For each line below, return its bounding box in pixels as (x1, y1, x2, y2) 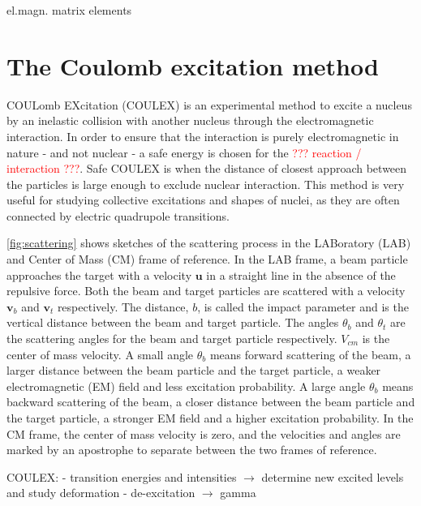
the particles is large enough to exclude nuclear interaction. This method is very (6, 175, 405, 192)
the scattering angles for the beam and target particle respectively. (6, 330, 337, 347)
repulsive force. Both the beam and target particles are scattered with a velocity (6, 282, 406, 299)
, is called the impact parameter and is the (197, 298, 409, 315)
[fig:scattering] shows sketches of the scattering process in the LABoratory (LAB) (6, 234, 411, 251)
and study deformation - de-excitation (6, 484, 195, 501)
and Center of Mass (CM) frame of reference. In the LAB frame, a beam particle (6, 251, 408, 268)
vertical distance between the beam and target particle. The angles (6, 314, 339, 331)
